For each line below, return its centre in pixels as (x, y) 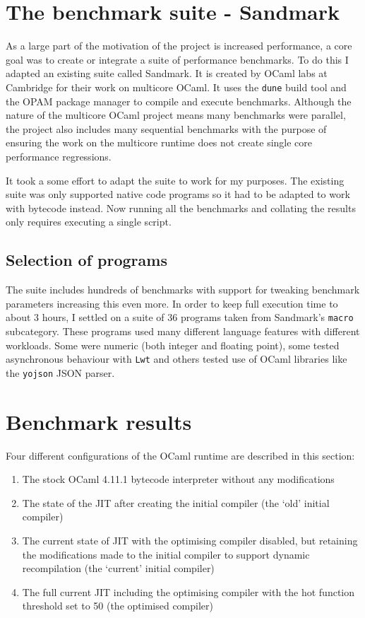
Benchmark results (99, 421)
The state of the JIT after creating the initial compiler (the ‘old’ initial (176, 502)
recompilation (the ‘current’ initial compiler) (118, 568)
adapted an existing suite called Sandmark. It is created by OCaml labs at (167, 73)
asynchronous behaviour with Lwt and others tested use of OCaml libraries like (176, 359)
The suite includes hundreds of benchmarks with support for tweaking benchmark (183, 290)
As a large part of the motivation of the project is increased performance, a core (179, 46)
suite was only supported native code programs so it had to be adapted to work (178, 194)
